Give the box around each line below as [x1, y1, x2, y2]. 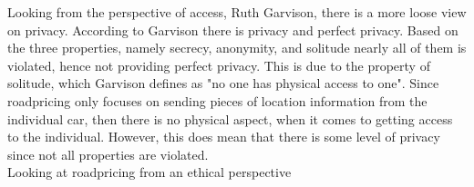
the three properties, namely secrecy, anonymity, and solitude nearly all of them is [7, 38, 467, 57]
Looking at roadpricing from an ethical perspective [7, 162, 292, 182]
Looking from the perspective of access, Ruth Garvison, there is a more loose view [7, 3, 467, 21]
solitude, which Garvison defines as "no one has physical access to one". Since [7, 74, 439, 93]
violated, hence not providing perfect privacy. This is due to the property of [7, 55, 430, 74]
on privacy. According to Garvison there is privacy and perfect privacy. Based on [7, 20, 459, 39]
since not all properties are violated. [7, 144, 209, 163]
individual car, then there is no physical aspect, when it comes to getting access [7, 109, 453, 128]
